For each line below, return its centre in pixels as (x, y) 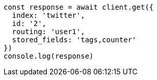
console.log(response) (49, 56)
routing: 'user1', (49, 32)
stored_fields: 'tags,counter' (74, 40)
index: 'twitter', (49, 15)
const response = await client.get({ (79, 7)
